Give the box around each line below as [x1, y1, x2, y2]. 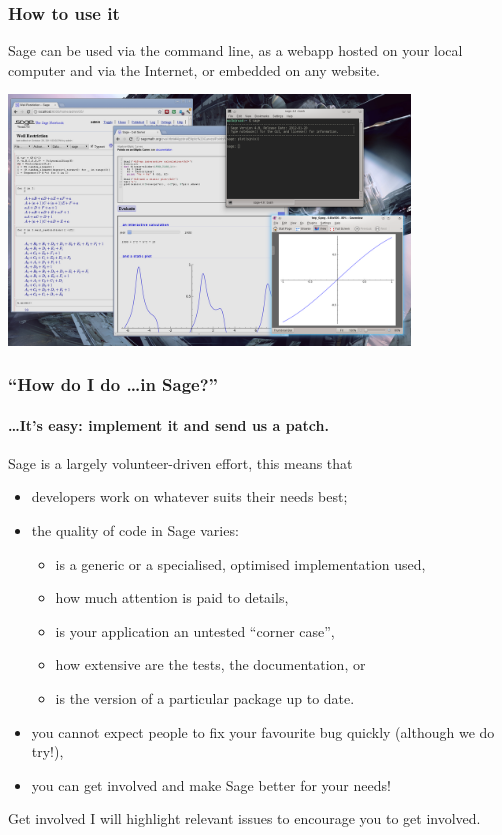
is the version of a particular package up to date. [55, 688, 355, 708]
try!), [31, 741, 64, 762]
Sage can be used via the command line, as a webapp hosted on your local [8, 40, 463, 61]
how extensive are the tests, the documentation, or [55, 654, 366, 675]
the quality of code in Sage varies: [31, 520, 239, 541]
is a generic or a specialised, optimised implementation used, [55, 553, 426, 574]
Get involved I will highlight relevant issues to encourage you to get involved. [8, 808, 481, 829]
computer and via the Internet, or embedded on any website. [8, 59, 380, 80]
